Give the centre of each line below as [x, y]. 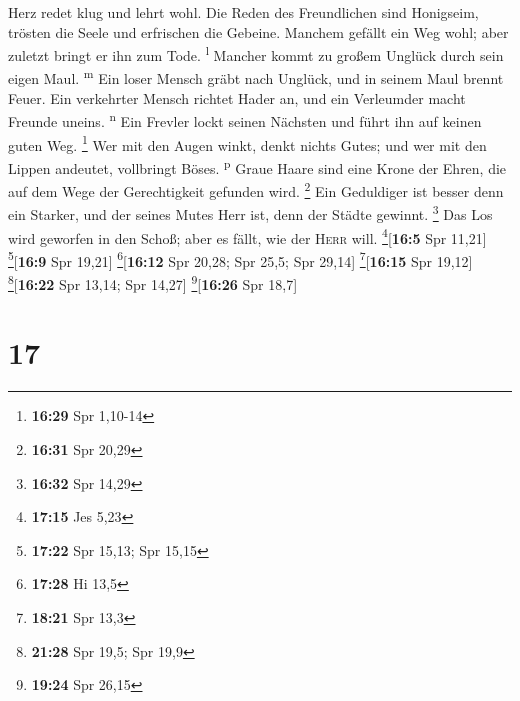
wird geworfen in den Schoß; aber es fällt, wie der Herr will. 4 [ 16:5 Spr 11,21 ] [247, 236]
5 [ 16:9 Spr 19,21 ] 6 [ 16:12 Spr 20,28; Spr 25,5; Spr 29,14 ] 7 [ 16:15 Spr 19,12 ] [240, 259]
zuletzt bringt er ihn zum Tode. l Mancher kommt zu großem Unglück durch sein [256, 53]
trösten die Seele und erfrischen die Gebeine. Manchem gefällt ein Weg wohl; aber [258, 31]
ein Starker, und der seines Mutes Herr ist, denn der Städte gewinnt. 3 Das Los [250, 212]
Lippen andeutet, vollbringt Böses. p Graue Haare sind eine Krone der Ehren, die [257, 166]
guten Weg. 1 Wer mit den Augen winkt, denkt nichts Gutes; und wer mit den [247, 143]
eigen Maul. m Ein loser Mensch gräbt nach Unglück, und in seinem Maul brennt [256, 77]
